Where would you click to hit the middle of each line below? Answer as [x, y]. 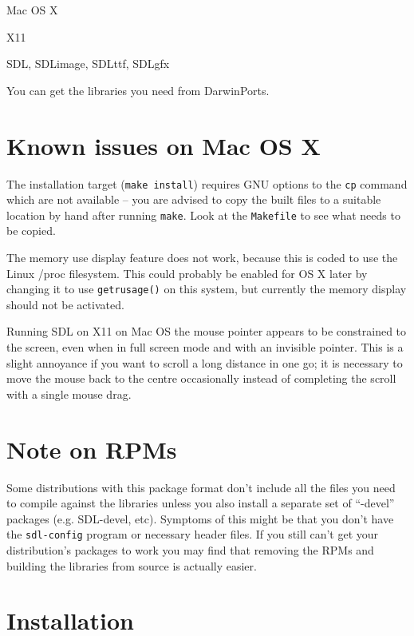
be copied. [31, 231]
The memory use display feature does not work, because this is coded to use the [202, 257]
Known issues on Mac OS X [164, 145]
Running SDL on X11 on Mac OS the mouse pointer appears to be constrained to [207, 331]
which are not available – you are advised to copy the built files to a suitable [194, 199]
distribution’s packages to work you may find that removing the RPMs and [190, 549]
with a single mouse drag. [69, 394]
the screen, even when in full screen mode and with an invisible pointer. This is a [205, 347]
